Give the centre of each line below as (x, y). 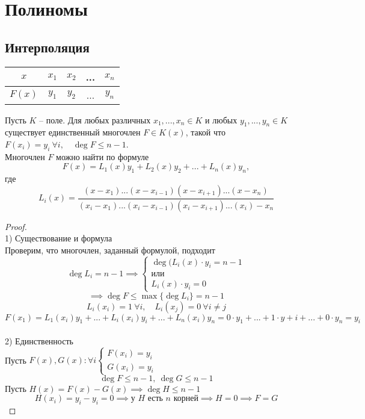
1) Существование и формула (59, 238)
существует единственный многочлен (73, 132)
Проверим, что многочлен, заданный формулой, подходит (110, 250)
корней (186, 399)
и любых (221, 119)
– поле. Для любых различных (95, 119)
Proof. (16, 226)
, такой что (205, 132)
